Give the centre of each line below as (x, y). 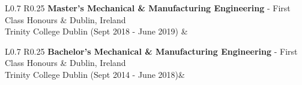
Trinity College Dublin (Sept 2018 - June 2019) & (96, 31)
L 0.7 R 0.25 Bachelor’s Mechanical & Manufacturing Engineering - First (151, 51)
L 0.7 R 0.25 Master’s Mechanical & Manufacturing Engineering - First (148, 8)
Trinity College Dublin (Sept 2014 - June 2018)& (95, 74)
